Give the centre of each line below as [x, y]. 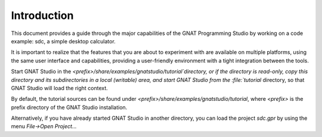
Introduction [42, 15]
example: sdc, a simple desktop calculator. [63, 41]
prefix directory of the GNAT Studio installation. [69, 107]
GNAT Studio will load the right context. [60, 88]
